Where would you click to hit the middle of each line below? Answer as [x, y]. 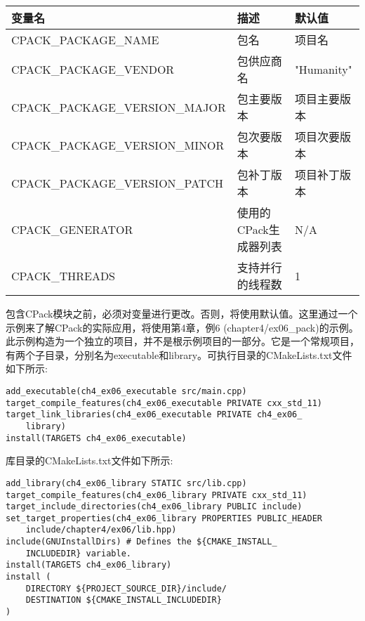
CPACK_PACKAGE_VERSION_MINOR [118, 145]
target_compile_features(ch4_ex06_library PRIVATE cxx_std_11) [157, 495]
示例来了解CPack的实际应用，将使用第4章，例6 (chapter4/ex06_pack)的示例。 [182, 327]
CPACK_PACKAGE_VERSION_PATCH [117, 183]
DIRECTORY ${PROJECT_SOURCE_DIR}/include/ [126, 588]
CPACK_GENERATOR [72, 229]
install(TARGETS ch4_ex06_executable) [96, 438]
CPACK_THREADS [64, 275]
